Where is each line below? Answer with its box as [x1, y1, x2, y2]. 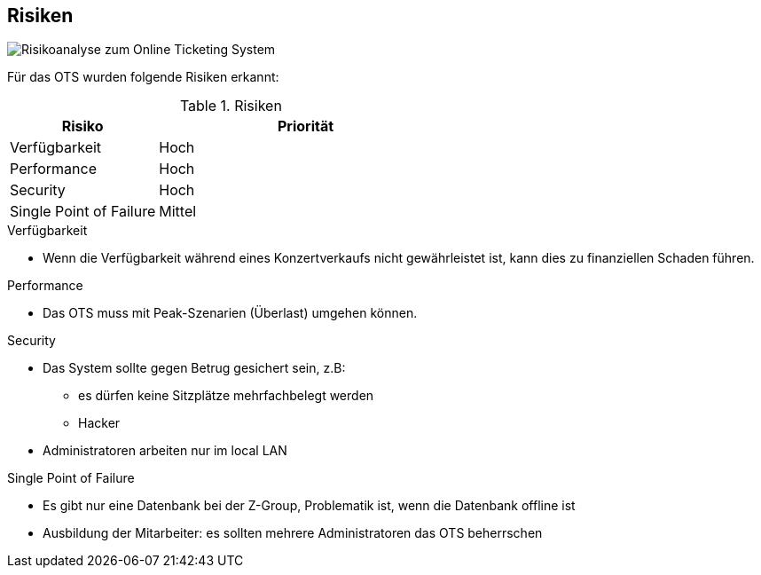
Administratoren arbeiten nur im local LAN [43, 443, 287, 459]
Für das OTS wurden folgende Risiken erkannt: [7, 69, 279, 85]
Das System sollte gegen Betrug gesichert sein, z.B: [43, 360, 346, 376]
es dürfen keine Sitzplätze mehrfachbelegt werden [78, 388, 374, 404]
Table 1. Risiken [179, 97, 282, 115]
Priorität [277, 117, 334, 136]
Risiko [61, 117, 104, 136]
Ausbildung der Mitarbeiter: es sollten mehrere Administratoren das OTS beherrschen [43, 525, 543, 541]
